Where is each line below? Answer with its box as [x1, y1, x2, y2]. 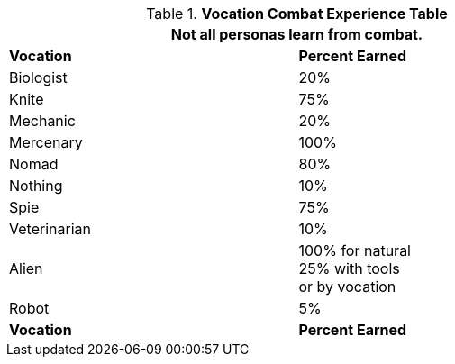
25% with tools [298, 259, 400, 278]
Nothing [9, 177, 63, 195]
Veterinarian [9, 220, 91, 238]
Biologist [9, 68, 68, 86]
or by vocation [298, 278, 396, 296]
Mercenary [9, 133, 83, 151]
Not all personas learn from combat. [170, 25, 423, 43]
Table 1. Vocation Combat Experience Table [146, 5, 448, 23]
